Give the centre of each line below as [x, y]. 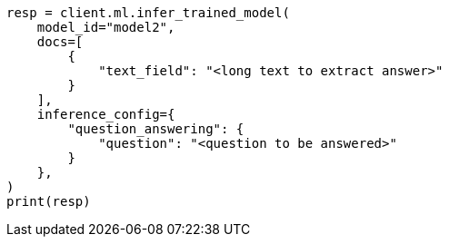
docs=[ [60, 42]
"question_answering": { [156, 129]
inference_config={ [106, 114]
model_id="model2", [106, 27]
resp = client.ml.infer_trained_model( [148, 13]
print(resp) [49, 201]
